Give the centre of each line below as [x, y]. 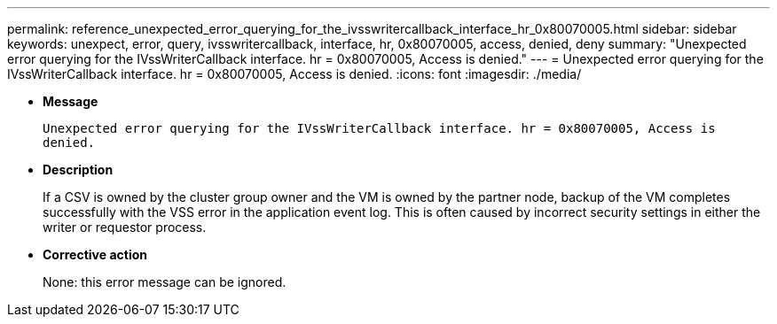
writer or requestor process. [125, 227]
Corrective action [95, 255]
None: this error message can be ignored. [165, 282]
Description [78, 170]
